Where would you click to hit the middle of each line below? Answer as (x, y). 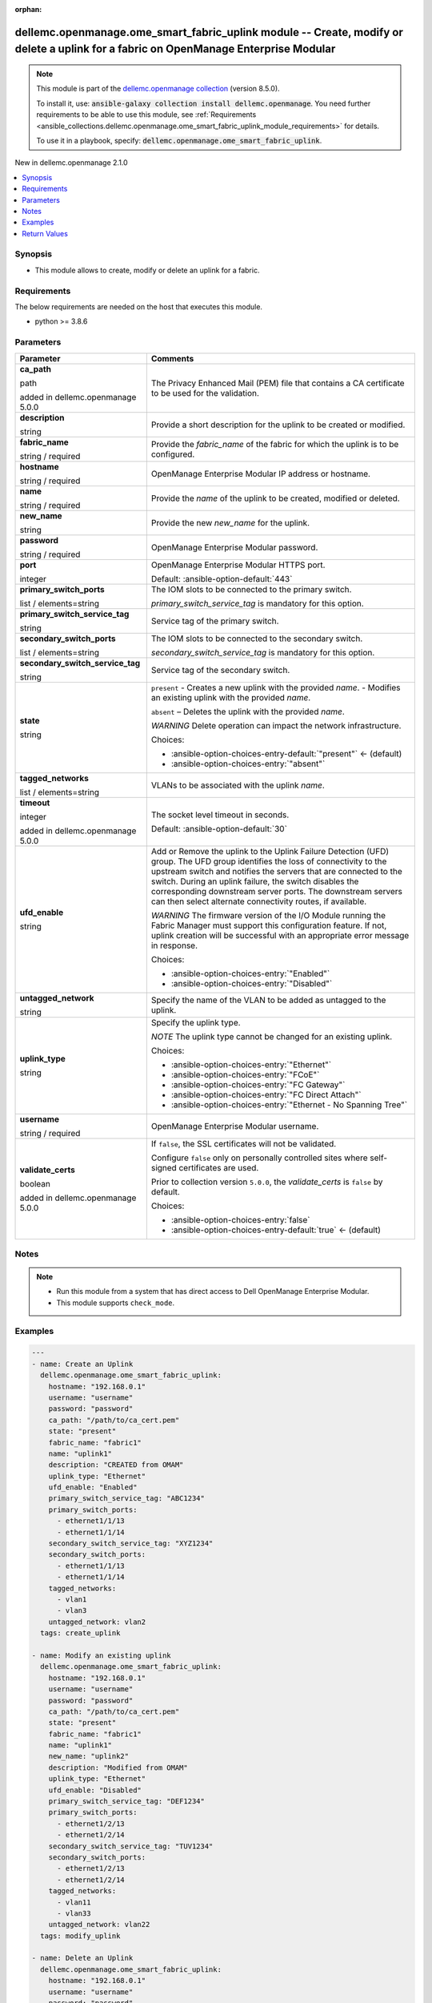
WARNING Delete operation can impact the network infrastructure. (276, 725)
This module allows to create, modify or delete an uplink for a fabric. (147, 270)
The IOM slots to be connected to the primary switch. (251, 589)
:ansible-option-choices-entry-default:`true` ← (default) (276, 1230)
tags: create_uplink (80, 1633)
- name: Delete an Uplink (82, 1958)
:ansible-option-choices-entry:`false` (240, 1219)
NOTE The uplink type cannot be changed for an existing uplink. (272, 1036)
